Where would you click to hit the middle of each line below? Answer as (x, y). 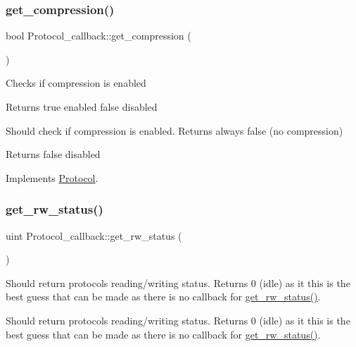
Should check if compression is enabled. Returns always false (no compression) (174, 130)
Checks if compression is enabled (76, 83)
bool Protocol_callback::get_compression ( (98, 36)
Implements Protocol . (52, 177)
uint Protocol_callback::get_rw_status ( (94, 235)
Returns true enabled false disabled (82, 106)
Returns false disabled (53, 154)
